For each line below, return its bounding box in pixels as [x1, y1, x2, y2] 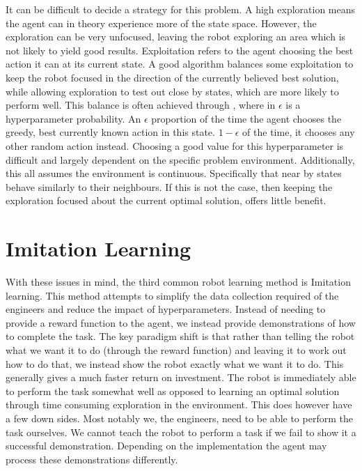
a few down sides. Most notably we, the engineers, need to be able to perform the [6, 410, 353, 425]
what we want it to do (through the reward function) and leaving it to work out [6, 343, 347, 357]
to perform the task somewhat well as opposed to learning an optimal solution [6, 383, 340, 398]
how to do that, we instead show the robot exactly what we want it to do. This [6, 356, 344, 371]
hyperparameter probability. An [6, 111, 141, 125]
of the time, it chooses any [242, 125, 355, 139]
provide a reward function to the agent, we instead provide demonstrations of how [6, 315, 356, 330]
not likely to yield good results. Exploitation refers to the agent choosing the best [6, 43, 354, 57]
